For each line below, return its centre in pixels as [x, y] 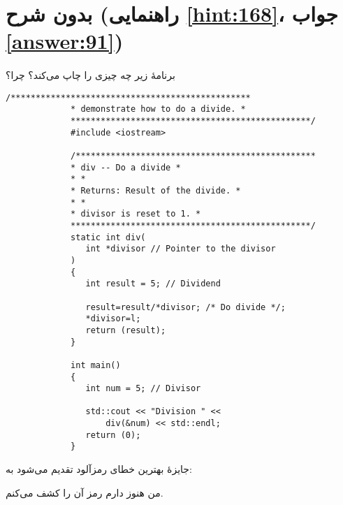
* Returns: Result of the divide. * [156, 191]
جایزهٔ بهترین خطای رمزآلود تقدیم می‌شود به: [99, 469]
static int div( [108, 237]
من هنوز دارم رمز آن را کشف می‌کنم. [85, 492]
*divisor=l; [113, 319]
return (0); [113, 435]
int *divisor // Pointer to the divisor [181, 249]
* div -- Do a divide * [126, 167]
